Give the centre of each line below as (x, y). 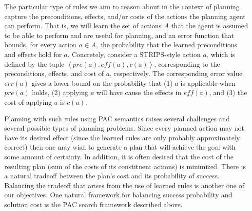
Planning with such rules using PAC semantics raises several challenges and (117, 118)
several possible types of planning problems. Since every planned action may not (125, 128)
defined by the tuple (34, 64)
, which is (221, 54)
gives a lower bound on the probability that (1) (102, 83)
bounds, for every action (41, 45)
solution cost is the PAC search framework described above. (94, 204)
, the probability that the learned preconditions (167, 45)
